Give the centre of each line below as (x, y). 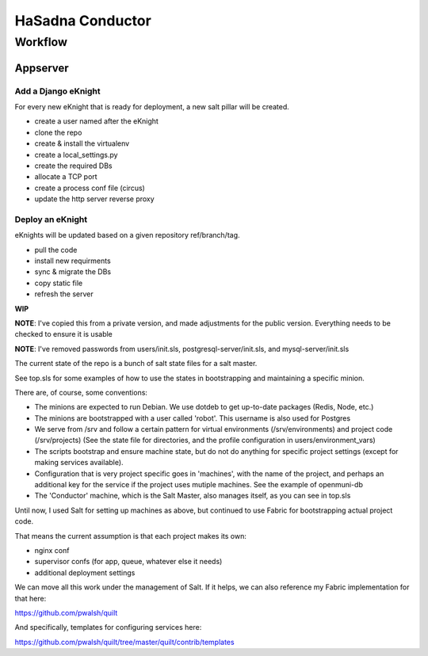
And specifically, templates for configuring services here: (108, 627)
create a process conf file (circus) (90, 188)
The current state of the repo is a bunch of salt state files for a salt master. (136, 364)
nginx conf (52, 550)
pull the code (56, 250)
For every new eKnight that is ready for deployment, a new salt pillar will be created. (152, 106)
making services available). (79, 463)
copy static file (59, 283)
